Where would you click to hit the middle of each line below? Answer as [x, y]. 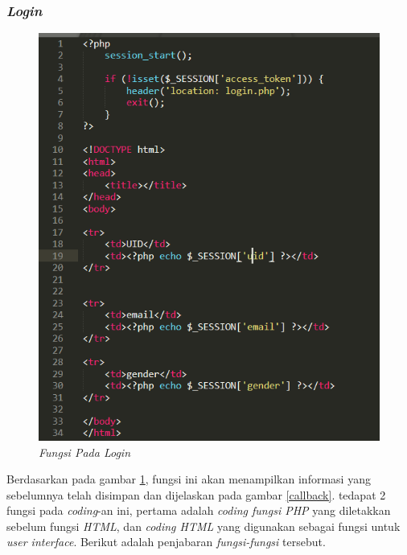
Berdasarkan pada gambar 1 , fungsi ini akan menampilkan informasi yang [189, 479]
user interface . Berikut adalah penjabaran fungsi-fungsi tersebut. [166, 542]
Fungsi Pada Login [85, 452]
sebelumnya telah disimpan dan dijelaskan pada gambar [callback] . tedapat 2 [196, 494]
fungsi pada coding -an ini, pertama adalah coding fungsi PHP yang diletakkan [199, 510]
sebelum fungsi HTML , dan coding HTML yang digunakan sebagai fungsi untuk [203, 526]
